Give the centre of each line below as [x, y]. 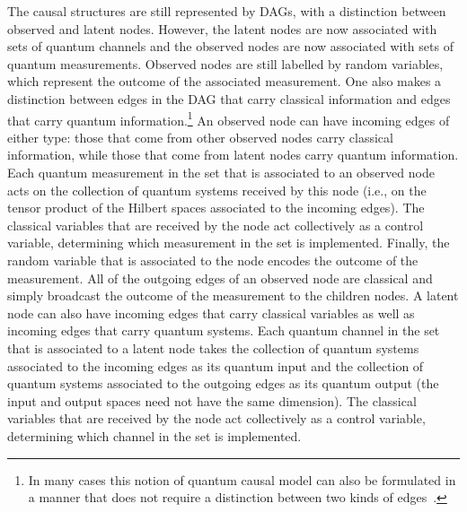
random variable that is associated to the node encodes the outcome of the [213, 260]
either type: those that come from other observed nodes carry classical [200, 137]
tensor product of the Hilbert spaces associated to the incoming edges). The [216, 208]
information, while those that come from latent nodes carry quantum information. [233, 155]
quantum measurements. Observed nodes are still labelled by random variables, [225, 63]
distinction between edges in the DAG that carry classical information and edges [229, 98]
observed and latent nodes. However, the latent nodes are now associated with [222, 28]
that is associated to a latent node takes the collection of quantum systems [213, 347]
